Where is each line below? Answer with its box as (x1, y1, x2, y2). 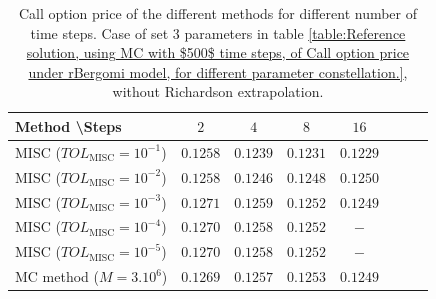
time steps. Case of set (30, 22, 169, 43)
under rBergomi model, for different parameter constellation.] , (28, 61, 408, 82)
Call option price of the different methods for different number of (18, 3, 418, 23)
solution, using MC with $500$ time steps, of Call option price (26, 42, 410, 63)
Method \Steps (15, 115, 122, 136)
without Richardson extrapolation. (112, 81, 324, 102)
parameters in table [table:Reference (184, 22, 406, 43)
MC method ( (15, 266, 99, 287)
